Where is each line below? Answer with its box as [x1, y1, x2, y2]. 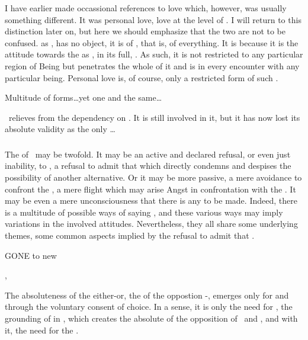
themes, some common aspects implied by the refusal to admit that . [5, 229, 255, 242]
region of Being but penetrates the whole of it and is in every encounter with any [5, 59, 300, 72]
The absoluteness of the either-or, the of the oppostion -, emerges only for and [5, 288, 289, 301]
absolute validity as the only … [5, 123, 115, 135]
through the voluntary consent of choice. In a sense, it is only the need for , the [5, 300, 293, 313]
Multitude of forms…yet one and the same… [5, 91, 162, 104]
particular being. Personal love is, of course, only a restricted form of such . [5, 71, 278, 84]
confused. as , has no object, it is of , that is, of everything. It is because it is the [5, 36, 299, 49]
